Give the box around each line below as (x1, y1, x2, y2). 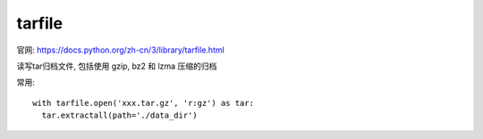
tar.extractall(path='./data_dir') (41, 110, 199, 120)
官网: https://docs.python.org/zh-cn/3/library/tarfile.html (16, 45, 225, 55)
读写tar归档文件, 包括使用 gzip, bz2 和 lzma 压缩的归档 (16, 61, 217, 71)
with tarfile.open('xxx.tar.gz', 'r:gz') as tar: (32, 98, 255, 108)
